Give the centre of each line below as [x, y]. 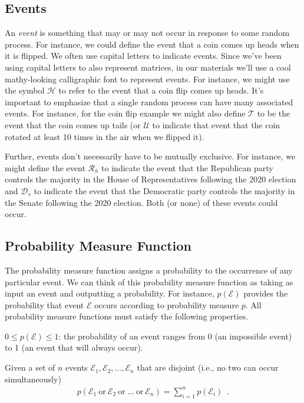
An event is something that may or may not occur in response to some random [147, 33]
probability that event [44, 304]
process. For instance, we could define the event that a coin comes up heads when [152, 44]
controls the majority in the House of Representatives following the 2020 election [151, 179]
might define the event [45, 167]
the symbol [25, 90]
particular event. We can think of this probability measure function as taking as [149, 282]
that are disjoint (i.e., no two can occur [208, 367]
